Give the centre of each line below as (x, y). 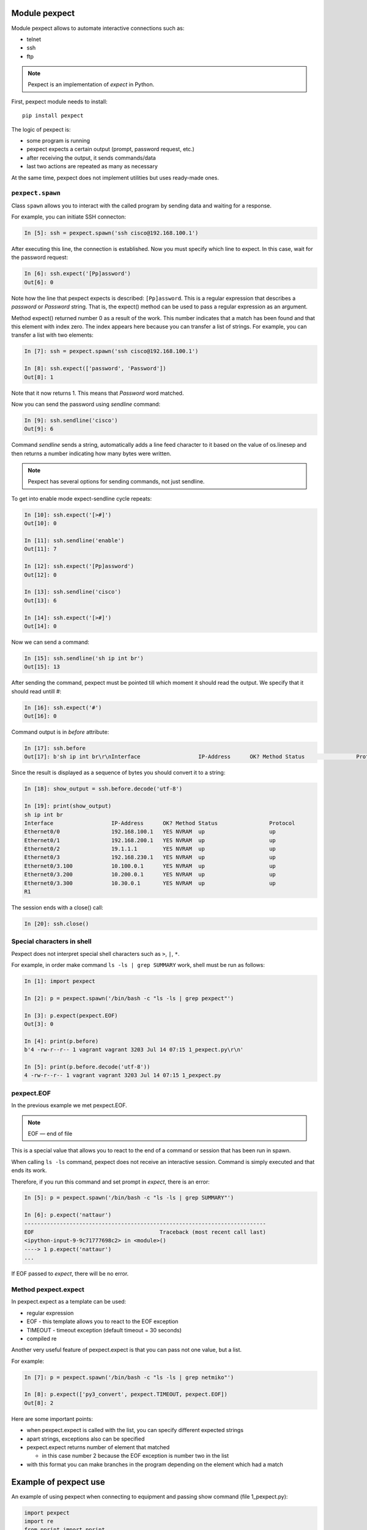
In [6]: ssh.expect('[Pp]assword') (77, 274)
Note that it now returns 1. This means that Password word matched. (98, 393)
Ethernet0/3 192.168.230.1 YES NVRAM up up (150, 857)
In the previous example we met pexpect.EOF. (69, 1105)
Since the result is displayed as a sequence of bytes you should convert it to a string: (118, 773)
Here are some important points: (52, 1419)
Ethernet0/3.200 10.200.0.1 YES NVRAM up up (150, 875)
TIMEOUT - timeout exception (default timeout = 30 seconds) (104, 1330)
